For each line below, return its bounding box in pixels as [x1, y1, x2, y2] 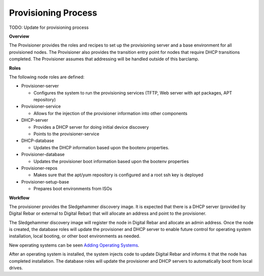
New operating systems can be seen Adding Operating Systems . [9, 242, 139, 248]
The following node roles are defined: [9, 74, 85, 80]
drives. [9, 265, 23, 271]
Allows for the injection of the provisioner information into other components [33, 110, 188, 116]
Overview [9, 33, 29, 39]
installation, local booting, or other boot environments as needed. [9, 233, 140, 239]
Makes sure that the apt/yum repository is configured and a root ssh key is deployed [33, 172, 204, 178]
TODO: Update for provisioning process [9, 24, 89, 30]
